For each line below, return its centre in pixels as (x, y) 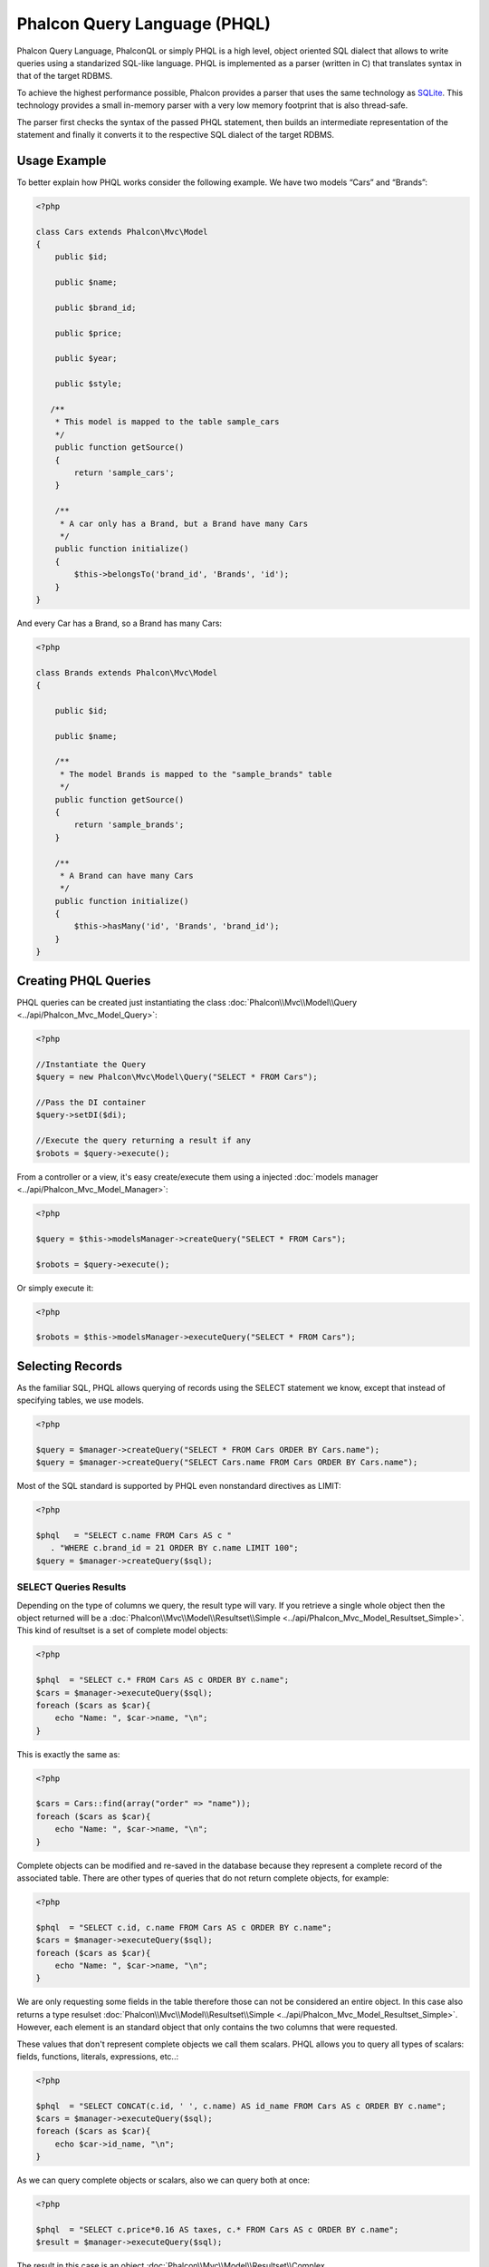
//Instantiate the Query (91, 1064)
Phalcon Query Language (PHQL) (144, 24)
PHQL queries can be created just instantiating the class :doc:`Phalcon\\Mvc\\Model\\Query (187, 1002)
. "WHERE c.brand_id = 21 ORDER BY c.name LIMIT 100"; (174, 1548)
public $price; (88, 333)
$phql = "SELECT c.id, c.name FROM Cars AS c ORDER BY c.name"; (184, 1927)
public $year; (86, 359)
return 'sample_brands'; (129, 825)
